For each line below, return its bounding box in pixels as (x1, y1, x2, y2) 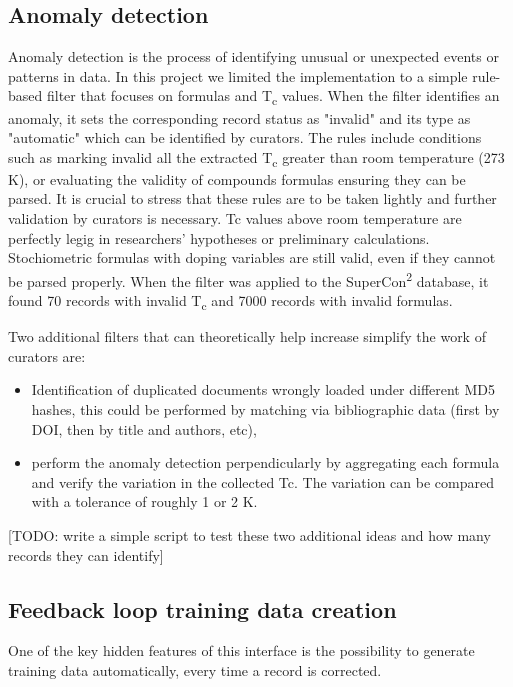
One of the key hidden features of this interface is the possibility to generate (8, 640, 475, 661)
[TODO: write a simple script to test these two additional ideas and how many (8, 524, 491, 545)
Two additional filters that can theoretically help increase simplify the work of (8, 326, 486, 347)
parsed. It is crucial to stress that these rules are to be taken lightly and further (8, 188, 497, 209)
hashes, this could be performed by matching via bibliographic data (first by (31, 398, 500, 419)
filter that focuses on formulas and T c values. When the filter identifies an (46, 85, 500, 109)
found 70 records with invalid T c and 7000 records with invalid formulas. (8, 290, 453, 313)
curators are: (8, 345, 86, 366)
